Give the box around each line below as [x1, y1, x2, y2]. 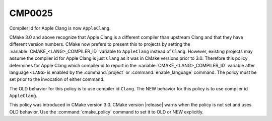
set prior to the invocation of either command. [9, 76, 105, 82]
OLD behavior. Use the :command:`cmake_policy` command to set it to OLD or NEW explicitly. [9, 108, 204, 115]
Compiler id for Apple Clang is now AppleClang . [9, 25, 111, 31]
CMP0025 [9, 8, 53, 19]
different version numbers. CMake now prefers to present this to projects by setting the [9, 41, 191, 47]
